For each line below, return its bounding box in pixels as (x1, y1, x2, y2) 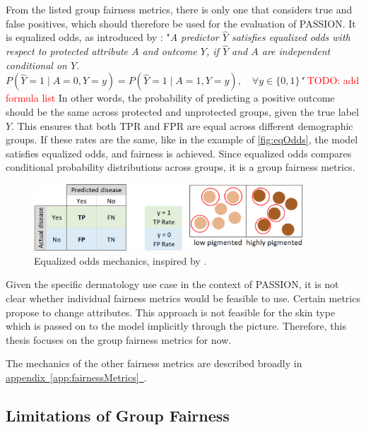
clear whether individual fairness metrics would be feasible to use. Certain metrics (6, 291, 360, 306)
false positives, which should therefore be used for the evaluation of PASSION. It (6, 16, 356, 30)
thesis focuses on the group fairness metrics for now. (6, 332, 232, 347)
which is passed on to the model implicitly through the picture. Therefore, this (6, 318, 346, 333)
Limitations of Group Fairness (6, 404, 230, 426)
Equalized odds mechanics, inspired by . (34, 253, 207, 268)
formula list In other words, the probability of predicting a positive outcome (6, 90, 335, 105)
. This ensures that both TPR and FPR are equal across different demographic (11, 118, 353, 133)
